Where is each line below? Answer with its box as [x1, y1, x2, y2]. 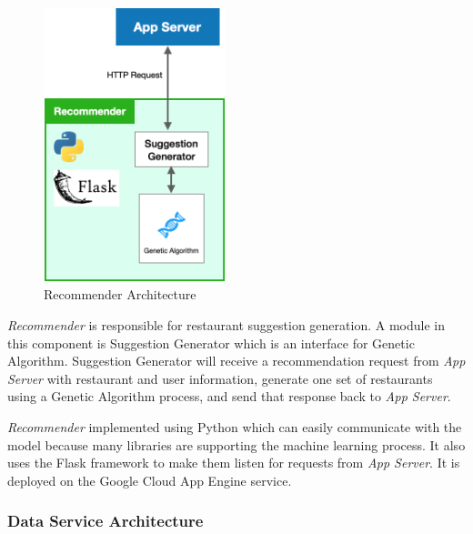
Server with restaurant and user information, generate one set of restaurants [7, 368, 433, 388]
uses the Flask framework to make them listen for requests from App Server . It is [7, 453, 460, 472]
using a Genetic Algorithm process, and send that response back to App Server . [7, 387, 451, 406]
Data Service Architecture [7, 509, 204, 532]
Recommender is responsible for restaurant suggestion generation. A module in [7, 316, 445, 335]
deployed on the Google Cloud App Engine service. [7, 470, 292, 489]
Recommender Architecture [44, 285, 196, 304]
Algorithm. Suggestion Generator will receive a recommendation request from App [7, 351, 466, 370]
